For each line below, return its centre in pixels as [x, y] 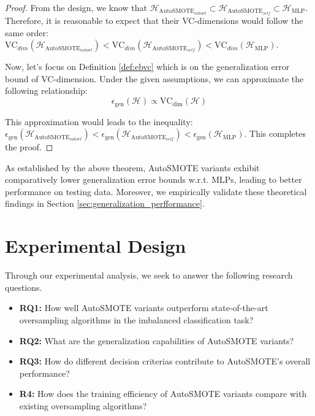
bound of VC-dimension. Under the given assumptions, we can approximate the [154, 78]
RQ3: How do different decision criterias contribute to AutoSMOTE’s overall [165, 361]
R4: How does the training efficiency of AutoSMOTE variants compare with [163, 394]
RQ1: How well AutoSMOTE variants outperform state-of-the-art [144, 308]
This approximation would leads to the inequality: [99, 121]
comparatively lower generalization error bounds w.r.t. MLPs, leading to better [154, 179]
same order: [27, 32]
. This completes [275, 133]
